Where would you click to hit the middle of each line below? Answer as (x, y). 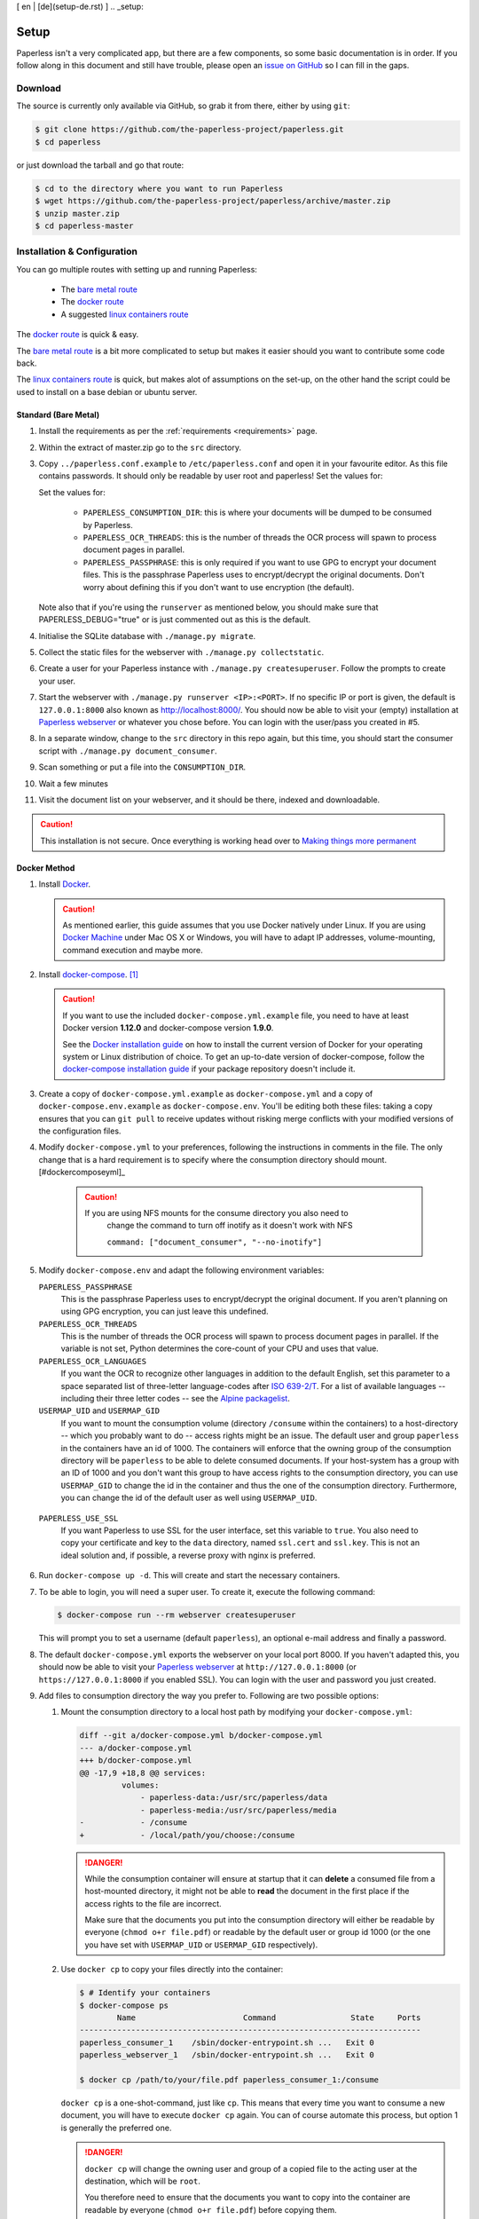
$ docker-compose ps (124, 2005)
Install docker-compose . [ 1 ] (89, 975)
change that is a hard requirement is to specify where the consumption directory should (199, 1159)
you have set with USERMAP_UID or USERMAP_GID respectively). (201, 1945)
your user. (57, 681)
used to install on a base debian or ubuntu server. (107, 391)
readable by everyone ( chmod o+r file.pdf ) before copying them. (211, 2209)
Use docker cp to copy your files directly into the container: (172, 1970)
